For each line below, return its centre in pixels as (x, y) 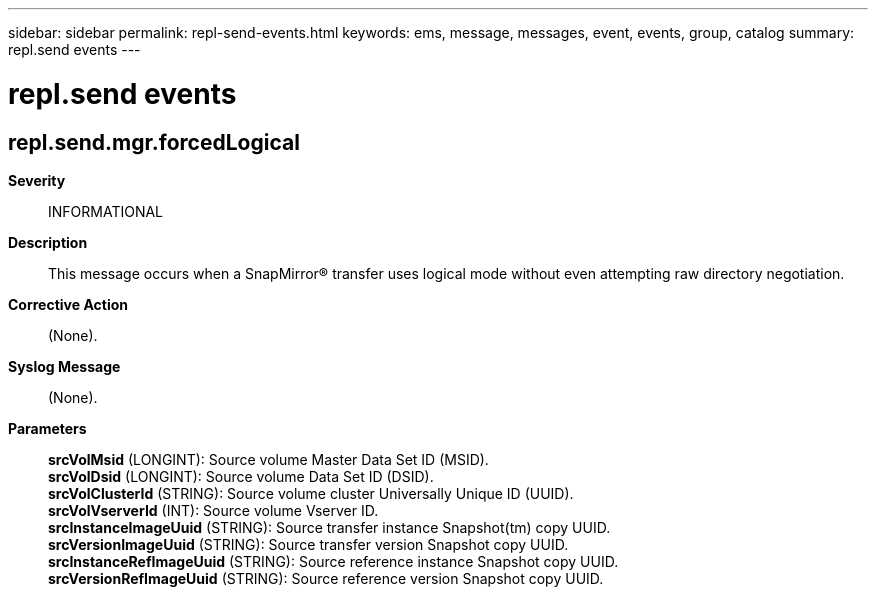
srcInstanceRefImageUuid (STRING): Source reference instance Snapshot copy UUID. (333, 561)
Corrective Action (68, 304)
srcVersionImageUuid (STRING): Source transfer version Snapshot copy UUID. (308, 544)
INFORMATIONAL (106, 211)
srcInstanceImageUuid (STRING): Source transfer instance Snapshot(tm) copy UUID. (329, 527)
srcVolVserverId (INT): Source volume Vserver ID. (213, 510)
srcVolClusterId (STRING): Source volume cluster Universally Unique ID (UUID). (311, 493)
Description (48, 242)
